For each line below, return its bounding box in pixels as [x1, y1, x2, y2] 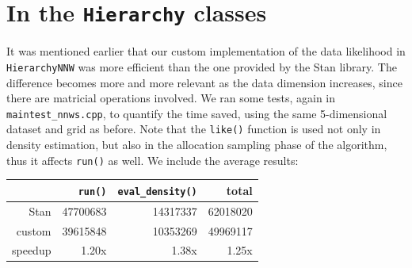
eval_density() [117, 186, 197, 197]
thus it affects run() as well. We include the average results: [6, 151, 299, 168]
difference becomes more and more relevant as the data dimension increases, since [6, 74, 402, 90]
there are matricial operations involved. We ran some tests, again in [6, 90, 336, 106]
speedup [12, 242, 51, 258]
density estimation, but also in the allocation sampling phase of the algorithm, [6, 136, 387, 152]
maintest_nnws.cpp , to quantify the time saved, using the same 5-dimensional [6, 105, 387, 121]
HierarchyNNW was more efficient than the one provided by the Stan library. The [6, 58, 397, 75]
